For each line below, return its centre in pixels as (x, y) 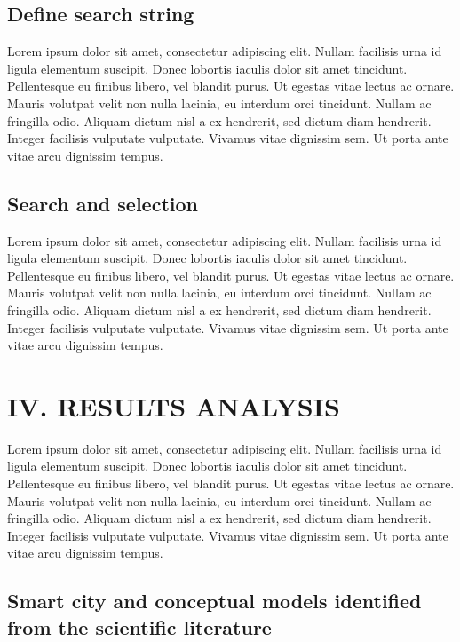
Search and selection (103, 203)
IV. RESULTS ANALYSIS (174, 405)
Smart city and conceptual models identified (214, 601)
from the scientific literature (139, 626)
